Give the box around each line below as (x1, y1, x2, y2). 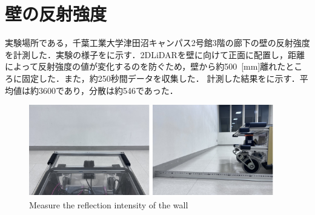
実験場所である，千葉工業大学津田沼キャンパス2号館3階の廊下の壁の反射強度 (5, 36, 310, 49)
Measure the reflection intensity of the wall (29, 198, 188, 211)
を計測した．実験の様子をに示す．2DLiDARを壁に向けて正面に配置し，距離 (5, 48, 305, 61)
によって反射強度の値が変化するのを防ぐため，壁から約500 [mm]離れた (5, 60, 286, 73)
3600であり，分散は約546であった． (38, 84, 178, 96)
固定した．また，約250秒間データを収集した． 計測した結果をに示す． (21, 71, 300, 84)
